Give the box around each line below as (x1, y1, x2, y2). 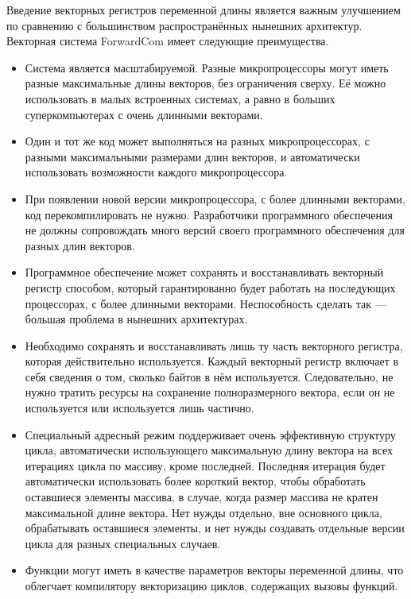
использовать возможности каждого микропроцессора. (25, 164, 288, 180)
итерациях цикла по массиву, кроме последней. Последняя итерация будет (25, 457, 386, 473)
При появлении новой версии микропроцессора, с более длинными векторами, (25, 190, 405, 207)
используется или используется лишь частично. (25, 400, 254, 416)
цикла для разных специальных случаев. (25, 535, 221, 551)
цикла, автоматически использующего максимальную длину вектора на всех (25, 442, 394, 458)
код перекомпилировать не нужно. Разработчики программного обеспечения (25, 206, 393, 222)
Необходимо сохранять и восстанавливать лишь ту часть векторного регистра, (25, 337, 403, 354)
